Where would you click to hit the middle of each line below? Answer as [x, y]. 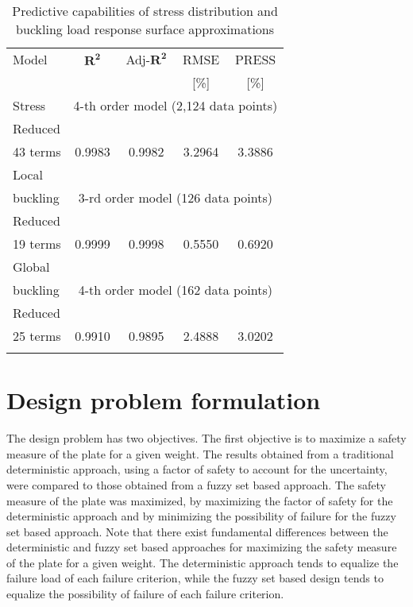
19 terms [37, 244]
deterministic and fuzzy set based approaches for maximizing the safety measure [202, 547]
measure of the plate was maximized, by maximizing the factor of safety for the [200, 500]
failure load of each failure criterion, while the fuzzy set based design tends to [195, 578]
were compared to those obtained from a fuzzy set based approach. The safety [196, 484]
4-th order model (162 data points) [175, 290]
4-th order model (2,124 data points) [176, 105]
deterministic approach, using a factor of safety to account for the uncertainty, [197, 469]
